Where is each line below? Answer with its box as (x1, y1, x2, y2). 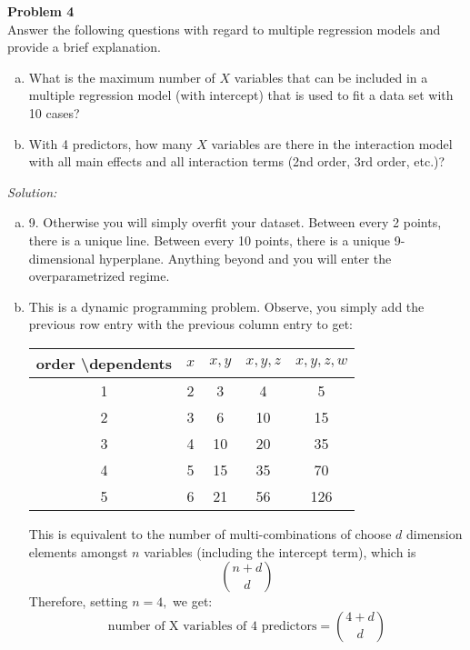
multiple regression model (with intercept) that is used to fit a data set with (28, 85, 454, 105)
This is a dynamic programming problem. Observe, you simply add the (28, 296, 425, 315)
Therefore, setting (28, 592, 128, 611)
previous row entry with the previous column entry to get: (28, 315, 353, 334)
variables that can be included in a (234, 67, 428, 86)
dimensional (28, 248, 95, 267)
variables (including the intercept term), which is (144, 542, 416, 561)
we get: (173, 592, 213, 611)
